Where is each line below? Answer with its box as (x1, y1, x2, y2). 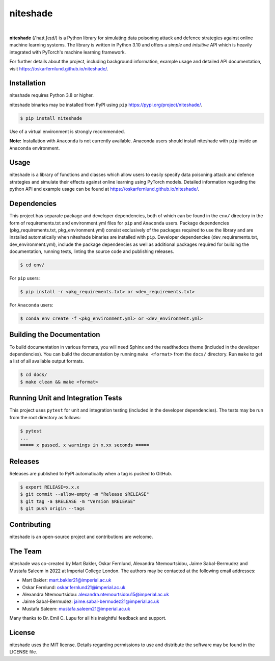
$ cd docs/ (20, 372, 47, 377)
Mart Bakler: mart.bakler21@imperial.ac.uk (22, 577, 112, 583)
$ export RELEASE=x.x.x (20, 484, 80, 490)
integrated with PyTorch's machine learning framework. (9, 49, 126, 55)
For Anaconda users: (9, 302, 53, 308)
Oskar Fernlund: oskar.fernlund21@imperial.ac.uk (22, 584, 126, 590)
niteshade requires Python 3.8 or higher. (9, 92, 94, 98)
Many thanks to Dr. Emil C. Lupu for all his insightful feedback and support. (9, 615, 167, 621)
